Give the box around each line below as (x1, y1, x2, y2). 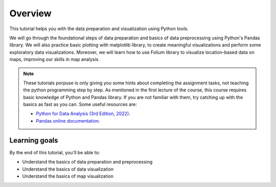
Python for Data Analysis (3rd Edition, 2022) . (36, 110, 130, 117)
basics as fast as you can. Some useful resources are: (23, 101, 137, 107)
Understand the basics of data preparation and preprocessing (22, 159, 153, 165)
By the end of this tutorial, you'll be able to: (9, 149, 100, 155)
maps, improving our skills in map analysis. (9, 56, 100, 62)
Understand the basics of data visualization (22, 166, 114, 172)
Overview (9, 8, 52, 19)
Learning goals (9, 136, 58, 145)
